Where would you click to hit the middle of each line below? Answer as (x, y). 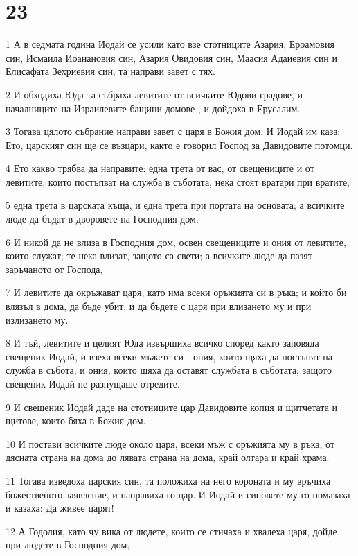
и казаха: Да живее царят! (60, 508)
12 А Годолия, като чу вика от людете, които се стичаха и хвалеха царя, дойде (171, 531)
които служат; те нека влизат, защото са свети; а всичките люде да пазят (159, 255)
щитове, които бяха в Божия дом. (76, 420)
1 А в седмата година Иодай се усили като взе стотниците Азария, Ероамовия (170, 44)
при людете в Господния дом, (68, 545)
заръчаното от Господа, (54, 269)
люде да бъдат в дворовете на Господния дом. (102, 219)
